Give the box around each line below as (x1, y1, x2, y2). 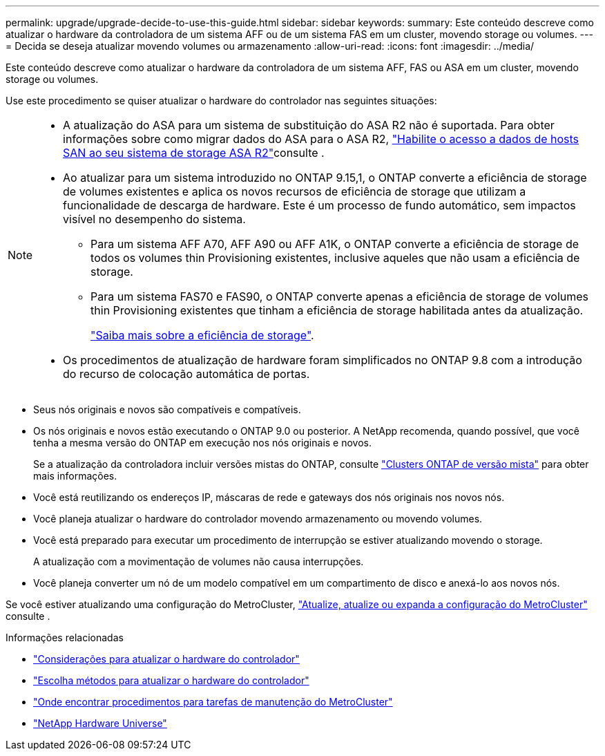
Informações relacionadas (6, 632, 124, 643)
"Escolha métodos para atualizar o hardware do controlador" (33, 674, 309, 686)
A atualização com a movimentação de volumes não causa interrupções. (33, 556, 364, 567)
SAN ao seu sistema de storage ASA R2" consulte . (63, 146, 325, 160)
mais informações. (33, 470, 117, 482)
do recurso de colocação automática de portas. (63, 367, 310, 381)
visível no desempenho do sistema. (63, 212, 246, 226)
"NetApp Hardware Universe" (33, 717, 167, 729)
